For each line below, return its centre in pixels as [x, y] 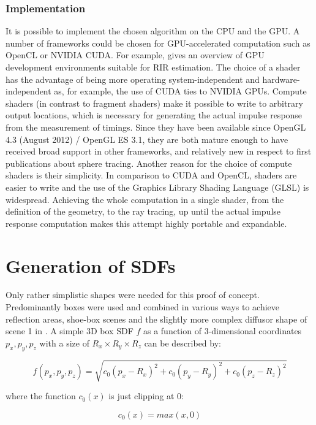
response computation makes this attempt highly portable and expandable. [146, 223]
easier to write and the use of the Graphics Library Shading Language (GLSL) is [157, 187]
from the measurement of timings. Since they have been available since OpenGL [156, 127]
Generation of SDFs [91, 265]
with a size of [64, 343]
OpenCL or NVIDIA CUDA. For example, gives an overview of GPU [135, 55]
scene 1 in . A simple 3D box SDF [70, 331]
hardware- [281, 79]
